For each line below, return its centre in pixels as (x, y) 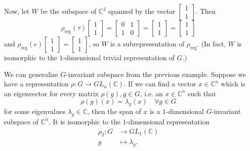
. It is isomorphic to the (84, 121)
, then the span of (114, 111)
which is (233, 84)
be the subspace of (68, 11)
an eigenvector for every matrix (51, 93)
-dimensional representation (168, 121)
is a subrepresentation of (147, 43)
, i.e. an (151, 93)
